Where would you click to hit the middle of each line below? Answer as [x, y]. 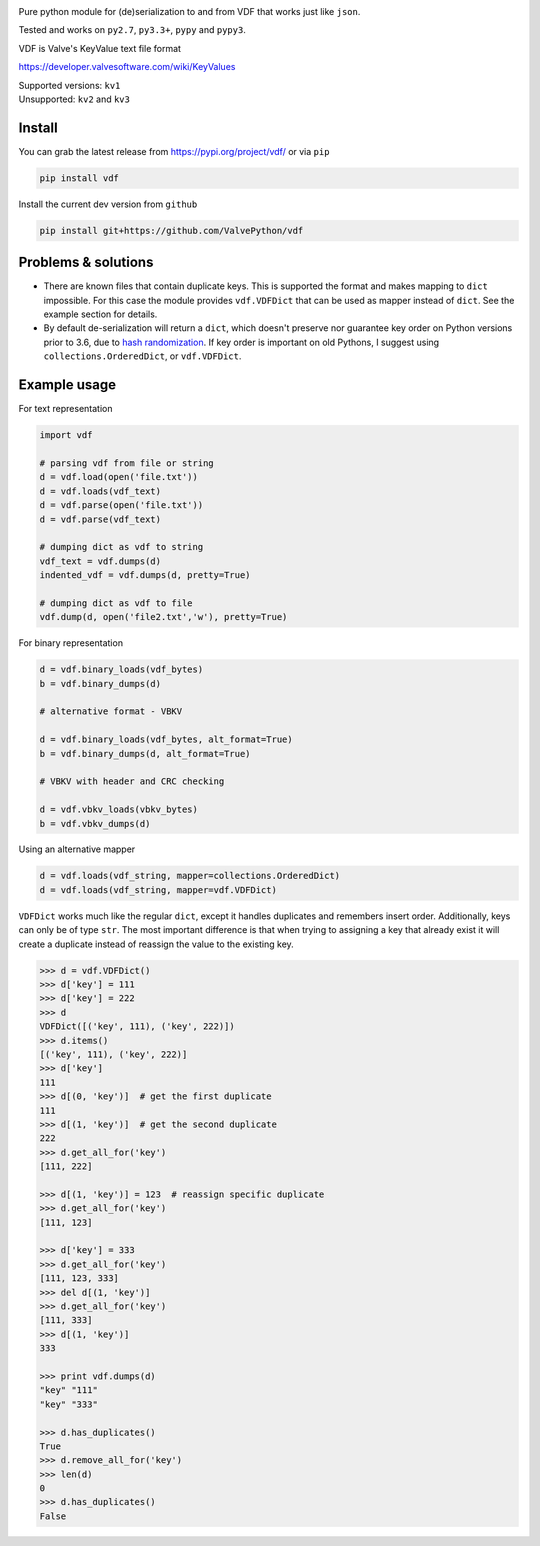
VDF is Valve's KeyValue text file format [100, 48]
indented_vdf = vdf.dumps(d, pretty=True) [145, 575]
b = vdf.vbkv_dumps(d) [95, 823]
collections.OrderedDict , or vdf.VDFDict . [142, 356]
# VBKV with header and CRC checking [132, 781]
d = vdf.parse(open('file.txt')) [121, 505]
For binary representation [71, 643]
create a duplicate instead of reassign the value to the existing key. [156, 944]
